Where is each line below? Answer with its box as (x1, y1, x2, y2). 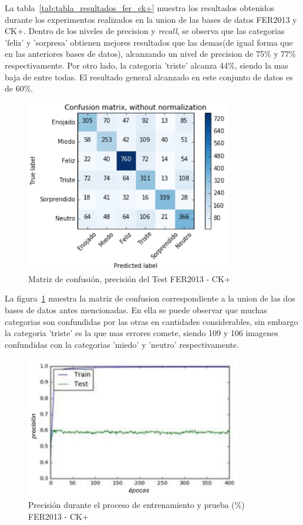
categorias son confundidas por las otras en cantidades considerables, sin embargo (5, 315, 298, 327)
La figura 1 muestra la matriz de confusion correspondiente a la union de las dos (5, 292, 295, 304)
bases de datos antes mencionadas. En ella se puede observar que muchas (5, 304, 267, 316)
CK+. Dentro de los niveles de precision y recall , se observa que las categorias (5, 25, 285, 37)
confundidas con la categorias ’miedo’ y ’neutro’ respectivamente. (5, 338, 239, 350)
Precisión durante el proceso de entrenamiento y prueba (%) (28, 498, 245, 510)
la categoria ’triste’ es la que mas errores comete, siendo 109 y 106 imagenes (5, 327, 278, 339)
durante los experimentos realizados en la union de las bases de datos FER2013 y (5, 13, 297, 25)
